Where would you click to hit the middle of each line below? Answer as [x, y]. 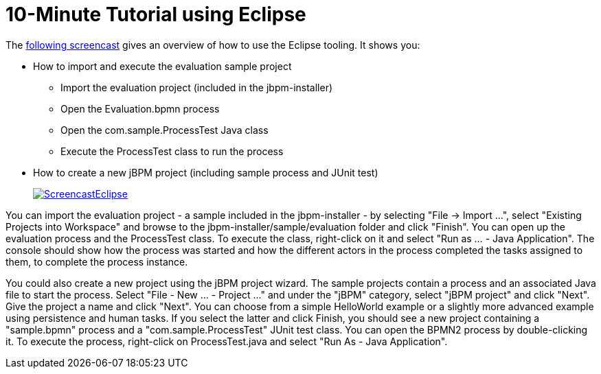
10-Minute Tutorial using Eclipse [156, 14]
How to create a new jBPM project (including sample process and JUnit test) [206, 172]
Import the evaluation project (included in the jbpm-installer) [197, 87]
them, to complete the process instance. [97, 261]
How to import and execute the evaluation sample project [162, 66]
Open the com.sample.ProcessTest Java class [165, 130]
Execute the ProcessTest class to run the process [172, 151]
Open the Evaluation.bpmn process [140, 108]
